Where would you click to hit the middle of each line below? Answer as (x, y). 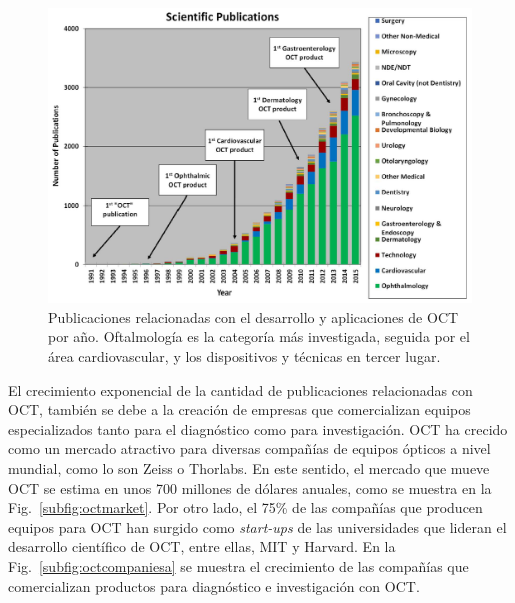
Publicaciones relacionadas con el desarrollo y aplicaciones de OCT (253, 316)
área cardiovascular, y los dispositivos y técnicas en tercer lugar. (244, 356)
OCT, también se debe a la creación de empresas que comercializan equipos (239, 409)
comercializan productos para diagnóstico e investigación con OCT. (214, 585)
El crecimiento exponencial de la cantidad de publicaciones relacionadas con (240, 389)
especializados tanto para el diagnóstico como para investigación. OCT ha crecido (258, 428)
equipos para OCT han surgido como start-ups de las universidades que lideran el (257, 526)
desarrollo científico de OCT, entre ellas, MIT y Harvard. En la (202, 546)
